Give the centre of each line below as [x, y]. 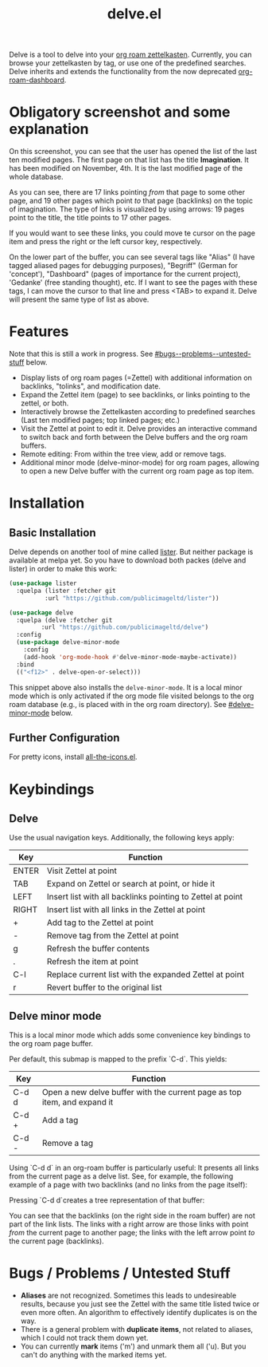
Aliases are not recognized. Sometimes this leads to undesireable [128, 1296]
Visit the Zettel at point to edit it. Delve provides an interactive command [139, 429]
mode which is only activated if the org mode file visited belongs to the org [132, 696]
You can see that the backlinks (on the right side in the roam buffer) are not [132, 1216]
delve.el [134, 14]
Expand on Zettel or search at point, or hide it [131, 884]
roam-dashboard [37, 80]
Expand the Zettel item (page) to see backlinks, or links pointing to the [135, 395]
